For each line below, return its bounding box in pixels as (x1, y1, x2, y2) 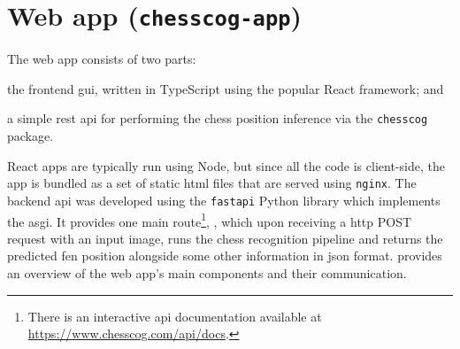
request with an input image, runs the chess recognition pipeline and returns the (7, 229, 443, 247)
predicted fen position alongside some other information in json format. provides (7, 246, 442, 265)
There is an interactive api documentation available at (27, 306, 322, 325)
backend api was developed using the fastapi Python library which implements (7, 190, 441, 209)
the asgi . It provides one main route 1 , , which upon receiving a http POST (7, 209, 412, 230)
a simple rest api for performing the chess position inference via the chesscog (7, 109, 428, 128)
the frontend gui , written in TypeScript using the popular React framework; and (7, 79, 444, 97)
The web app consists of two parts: (7, 50, 196, 68)
